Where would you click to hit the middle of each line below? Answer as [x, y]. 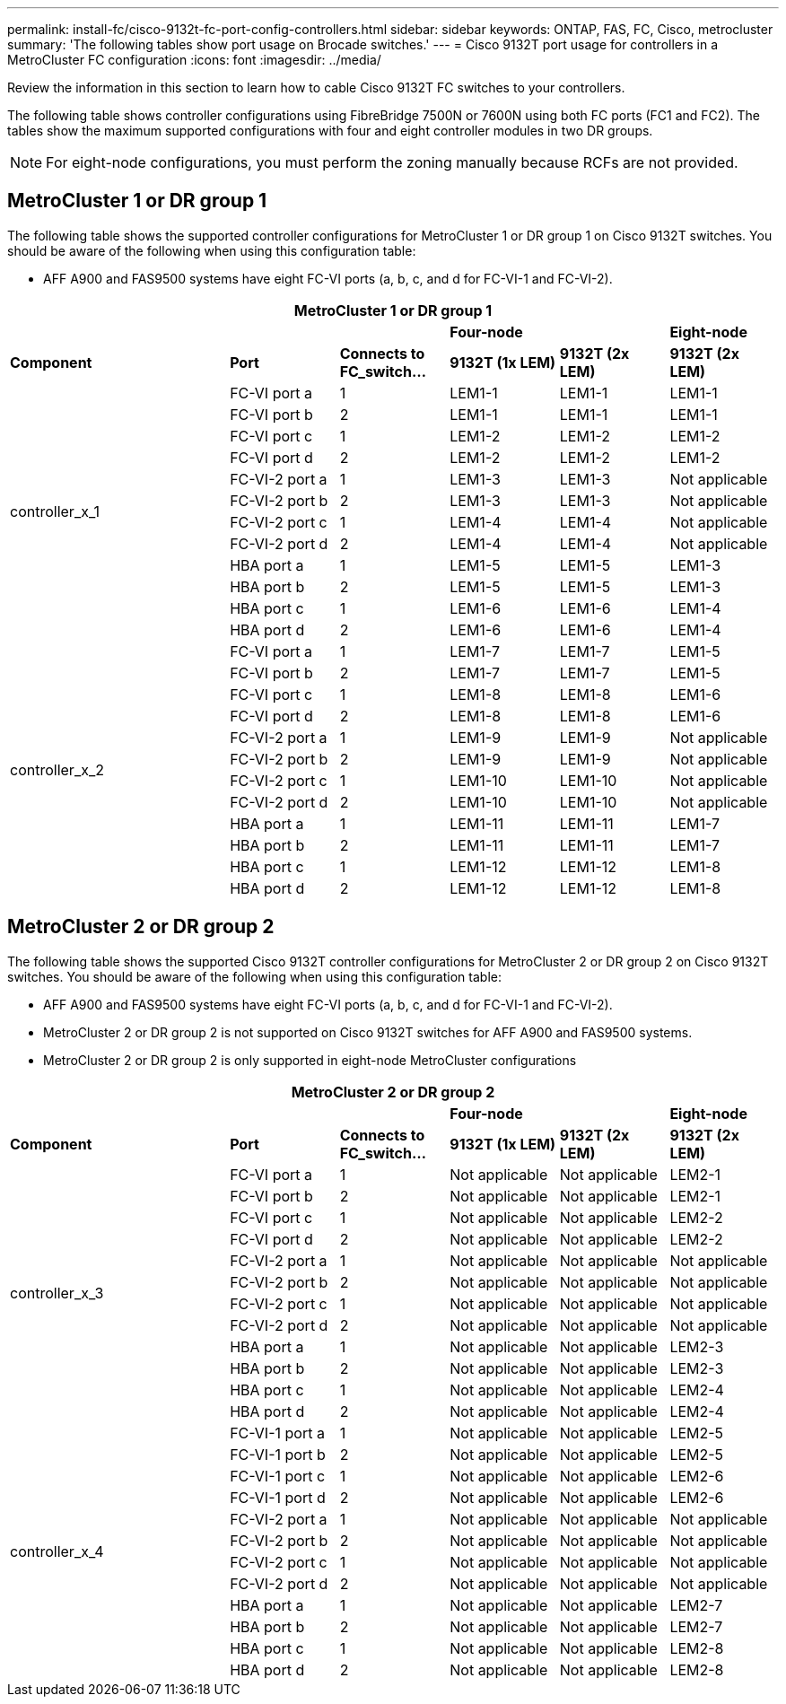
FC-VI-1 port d [278, 1497]
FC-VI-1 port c [278, 1476]
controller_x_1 [55, 511]
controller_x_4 [57, 1551]
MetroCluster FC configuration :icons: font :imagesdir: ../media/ [194, 60]
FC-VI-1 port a [277, 1433]
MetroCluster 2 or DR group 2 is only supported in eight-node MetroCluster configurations [310, 1060]
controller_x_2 [57, 769]
